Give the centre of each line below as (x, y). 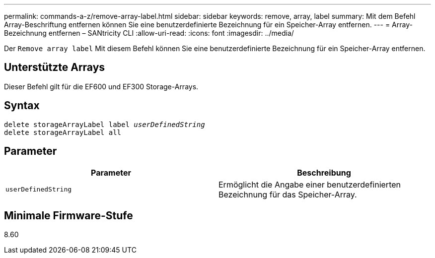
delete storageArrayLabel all (63, 132)
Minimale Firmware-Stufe (69, 215)
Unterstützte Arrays (55, 67)
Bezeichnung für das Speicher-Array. (288, 194)
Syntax (22, 106)
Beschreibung (324, 172)
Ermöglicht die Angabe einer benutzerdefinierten (310, 184)
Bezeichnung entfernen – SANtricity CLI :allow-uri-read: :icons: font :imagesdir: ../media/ (149, 33)
